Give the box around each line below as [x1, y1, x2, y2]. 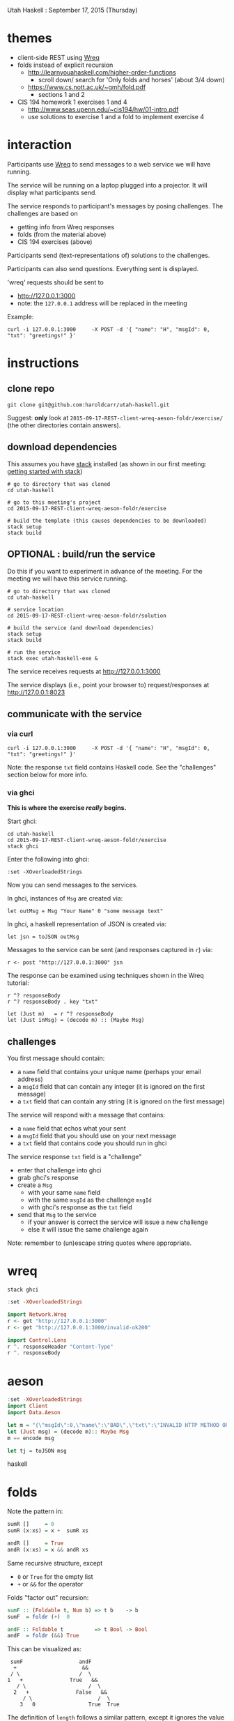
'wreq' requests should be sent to [7, 278, 104, 286]
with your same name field [27, 1188, 101, 1197]
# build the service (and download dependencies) [7, 624, 155, 632]
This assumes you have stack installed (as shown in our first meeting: [7, 459, 207, 468]
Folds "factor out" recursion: [7, 1593, 89, 1602]
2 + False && [13, 1689, 108, 1696]
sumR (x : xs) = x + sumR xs [7, 1527, 89, 1534]
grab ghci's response [17, 1174, 79, 1182]
